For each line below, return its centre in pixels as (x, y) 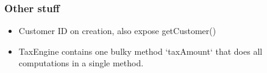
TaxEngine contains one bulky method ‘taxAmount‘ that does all (141, 51)
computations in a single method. (81, 63)
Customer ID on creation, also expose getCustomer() (117, 31)
